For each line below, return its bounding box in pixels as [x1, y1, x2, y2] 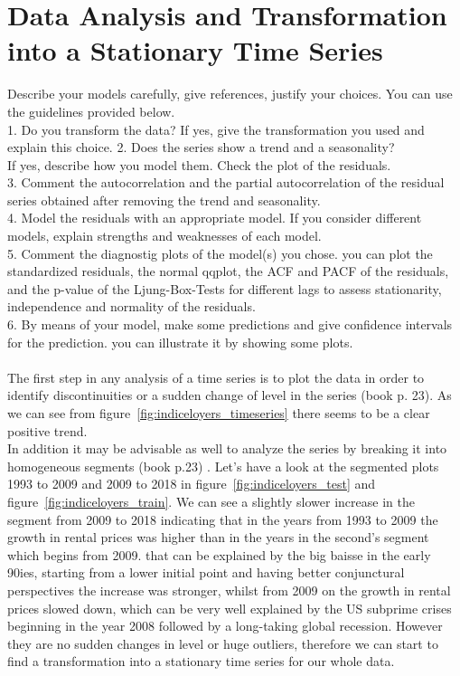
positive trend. [7, 421, 88, 440]
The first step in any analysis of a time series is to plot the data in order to [7, 367, 425, 386]
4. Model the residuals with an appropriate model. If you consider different [7, 208, 422, 227]
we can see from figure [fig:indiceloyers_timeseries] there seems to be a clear [7, 404, 430, 422]
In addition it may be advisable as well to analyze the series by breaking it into [7, 439, 447, 458]
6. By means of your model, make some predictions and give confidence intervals [7, 315, 453, 334]
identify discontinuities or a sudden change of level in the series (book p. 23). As [7, 386, 452, 405]
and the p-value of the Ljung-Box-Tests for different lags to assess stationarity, [7, 279, 442, 298]
